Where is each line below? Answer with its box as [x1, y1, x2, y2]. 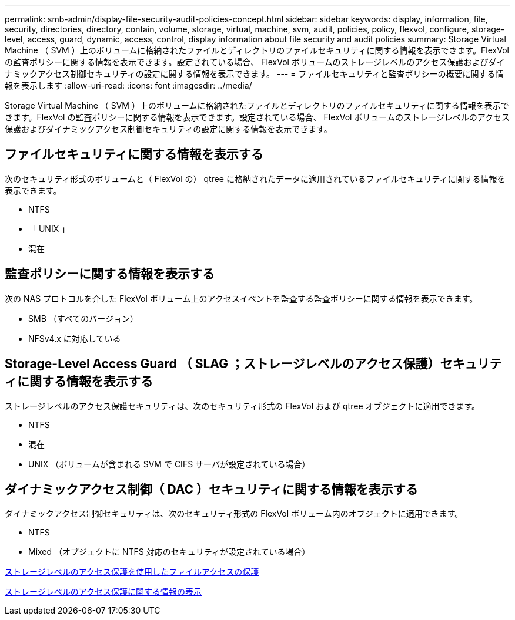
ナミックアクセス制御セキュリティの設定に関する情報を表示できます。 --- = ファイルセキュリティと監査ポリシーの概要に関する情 [5, 69, 504, 79]
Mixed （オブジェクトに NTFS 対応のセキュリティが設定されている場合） [28, 547, 310, 557]
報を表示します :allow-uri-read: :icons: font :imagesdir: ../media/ [5, 80, 252, 90]
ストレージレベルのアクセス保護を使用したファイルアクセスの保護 [5, 567, 259, 577]
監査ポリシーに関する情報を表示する [5, 267, 215, 282]
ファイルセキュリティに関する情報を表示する [5, 147, 263, 162]
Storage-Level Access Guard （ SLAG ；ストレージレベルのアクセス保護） [5, 356, 440, 372]
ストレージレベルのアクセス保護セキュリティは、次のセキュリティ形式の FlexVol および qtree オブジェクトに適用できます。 [5, 400, 480, 411]
